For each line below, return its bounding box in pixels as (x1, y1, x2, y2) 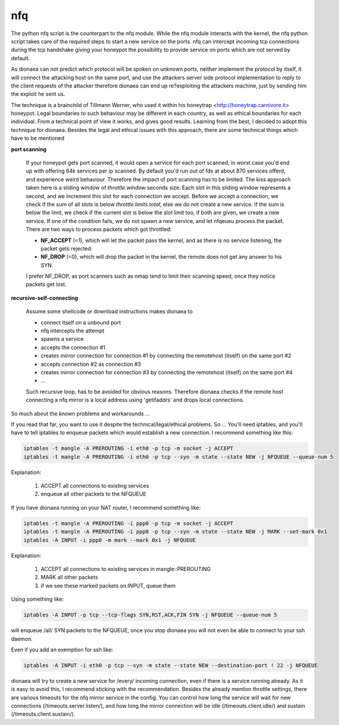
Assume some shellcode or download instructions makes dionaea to (26, 308, 193, 315)
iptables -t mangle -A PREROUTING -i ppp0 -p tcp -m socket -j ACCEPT (23, 520, 234, 526)
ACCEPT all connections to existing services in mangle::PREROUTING (40, 566, 211, 573)
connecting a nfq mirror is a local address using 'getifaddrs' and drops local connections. (26, 396, 245, 404)
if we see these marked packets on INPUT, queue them (40, 582, 176, 589)
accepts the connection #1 (40, 344, 106, 351)
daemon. (11, 635, 33, 642)
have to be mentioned (11, 134, 65, 142)
